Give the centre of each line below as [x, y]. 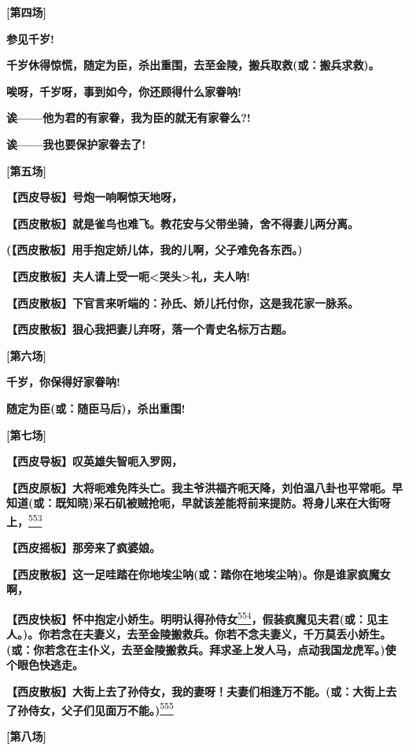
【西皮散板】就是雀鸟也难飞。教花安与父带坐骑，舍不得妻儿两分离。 [182, 223]
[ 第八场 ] [26, 735]
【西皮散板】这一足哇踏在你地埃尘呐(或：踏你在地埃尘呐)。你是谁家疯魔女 [199, 574]
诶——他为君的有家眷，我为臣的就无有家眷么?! [129, 118]
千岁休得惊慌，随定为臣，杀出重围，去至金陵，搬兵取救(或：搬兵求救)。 [193, 65]
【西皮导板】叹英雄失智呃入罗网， [94, 461]
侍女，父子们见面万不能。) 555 [101, 708]
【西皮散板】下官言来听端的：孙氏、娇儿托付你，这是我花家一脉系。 [182, 302]
